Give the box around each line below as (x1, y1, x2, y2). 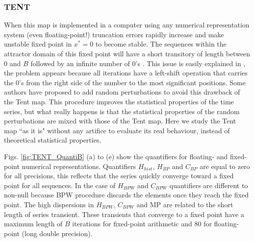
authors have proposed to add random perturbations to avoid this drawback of (4, 87, 240, 97)
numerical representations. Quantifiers (22, 161, 136, 171)
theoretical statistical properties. (4, 135, 102, 145)
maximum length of (4, 218, 63, 229)
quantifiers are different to (169, 180, 248, 190)
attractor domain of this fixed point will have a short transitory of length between (4, 48, 251, 58)
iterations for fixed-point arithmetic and (72, 218, 192, 229)
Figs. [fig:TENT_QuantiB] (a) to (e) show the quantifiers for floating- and (4, 151, 228, 161)
